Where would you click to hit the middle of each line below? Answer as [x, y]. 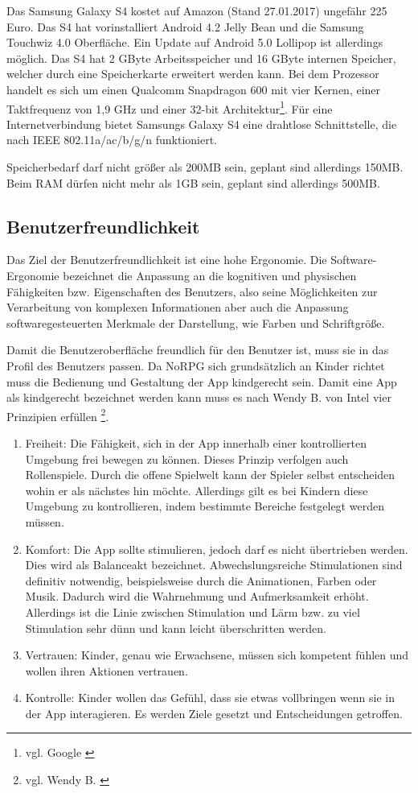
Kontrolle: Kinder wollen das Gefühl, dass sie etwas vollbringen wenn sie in [210, 698]
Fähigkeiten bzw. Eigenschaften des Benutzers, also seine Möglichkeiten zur [192, 291]
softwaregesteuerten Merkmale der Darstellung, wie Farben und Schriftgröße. [196, 322]
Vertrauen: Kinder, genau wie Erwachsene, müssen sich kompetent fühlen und [217, 655]
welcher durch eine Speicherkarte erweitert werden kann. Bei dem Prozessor [193, 74]
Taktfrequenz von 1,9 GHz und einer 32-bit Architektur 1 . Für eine [170, 107]
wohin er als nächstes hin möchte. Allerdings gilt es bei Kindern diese [197, 490]
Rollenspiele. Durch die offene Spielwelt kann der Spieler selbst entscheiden [210, 475]
